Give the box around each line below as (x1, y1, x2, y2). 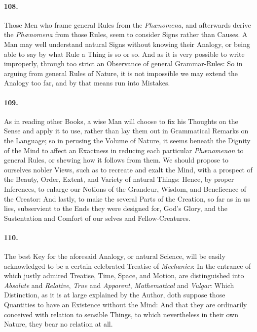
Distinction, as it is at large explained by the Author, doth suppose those (4, 290, 225, 300)
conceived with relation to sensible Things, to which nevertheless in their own (4, 309, 238, 319)
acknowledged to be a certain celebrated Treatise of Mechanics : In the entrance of (4, 260, 251, 271)
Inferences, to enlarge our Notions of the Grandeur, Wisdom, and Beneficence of (4, 183, 247, 194)
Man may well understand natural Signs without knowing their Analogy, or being (4, 39, 250, 49)
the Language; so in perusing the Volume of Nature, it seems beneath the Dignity (4, 135, 251, 145)
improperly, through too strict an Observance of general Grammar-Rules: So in (4, 58, 243, 69)
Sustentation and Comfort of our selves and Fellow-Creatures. (4, 212, 190, 223)
